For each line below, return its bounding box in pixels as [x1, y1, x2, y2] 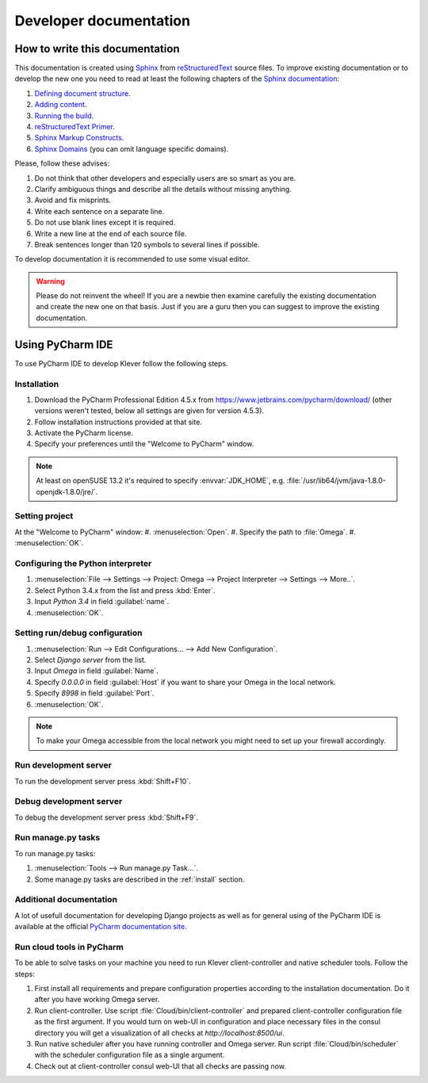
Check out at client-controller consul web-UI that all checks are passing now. [34, 1061, 287, 1070]
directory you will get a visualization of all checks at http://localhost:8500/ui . [34, 1028, 285, 1038]
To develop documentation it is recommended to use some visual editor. [14, 254, 250, 264]
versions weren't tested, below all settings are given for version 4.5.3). [34, 406, 265, 415]
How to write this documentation [14, 42, 180, 55]
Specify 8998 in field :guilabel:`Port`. [34, 688, 155, 698]
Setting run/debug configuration [14, 627, 143, 638]
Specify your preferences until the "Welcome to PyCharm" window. [34, 439, 254, 449]
